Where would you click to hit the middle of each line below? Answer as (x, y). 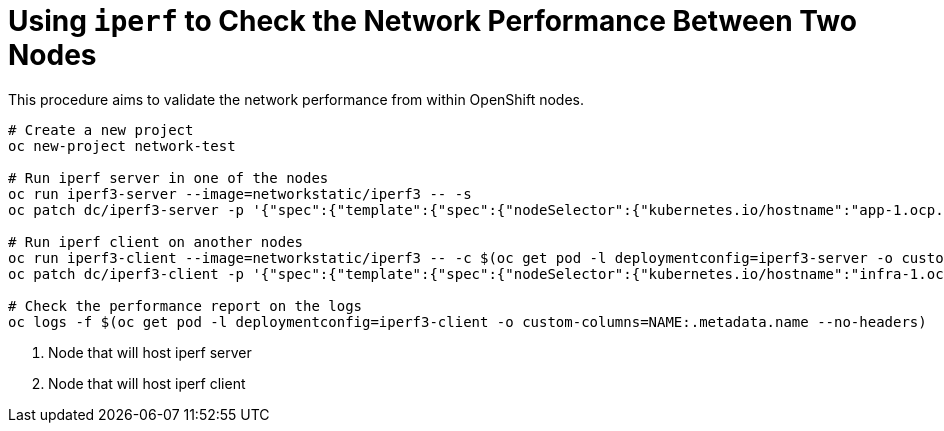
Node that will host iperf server (150, 352)
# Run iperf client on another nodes (156, 241)
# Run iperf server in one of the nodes (168, 177)
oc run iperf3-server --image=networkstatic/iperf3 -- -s (240, 193)
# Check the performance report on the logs (185, 305)
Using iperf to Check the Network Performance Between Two (432, 21)
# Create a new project (101, 129)
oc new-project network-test (122, 145)
